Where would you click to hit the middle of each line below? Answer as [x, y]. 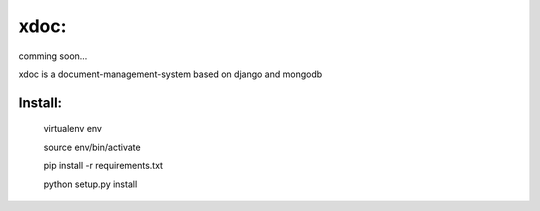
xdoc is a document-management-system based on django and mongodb [170, 74]
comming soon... [53, 56]
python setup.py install [90, 184]
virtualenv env [72, 129]
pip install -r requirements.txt [103, 166]
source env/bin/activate [92, 147]
